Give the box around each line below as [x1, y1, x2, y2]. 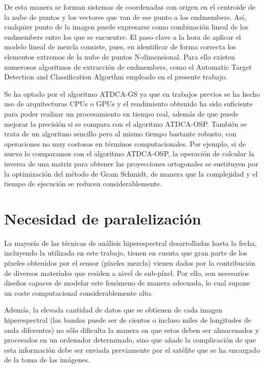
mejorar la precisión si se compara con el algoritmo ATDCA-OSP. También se [4, 118, 247, 129]
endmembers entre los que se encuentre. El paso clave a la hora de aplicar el [4, 31, 241, 42]
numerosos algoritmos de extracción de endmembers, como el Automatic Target [4, 61, 252, 72]
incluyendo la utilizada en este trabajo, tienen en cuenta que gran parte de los [4, 247, 247, 258]
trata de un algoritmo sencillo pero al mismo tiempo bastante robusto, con [4, 128, 237, 139]
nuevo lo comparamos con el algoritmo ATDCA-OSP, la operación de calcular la [4, 148, 254, 159]
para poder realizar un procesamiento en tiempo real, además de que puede [4, 108, 239, 119]
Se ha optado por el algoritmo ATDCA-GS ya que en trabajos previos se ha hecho [4, 88, 260, 99]
